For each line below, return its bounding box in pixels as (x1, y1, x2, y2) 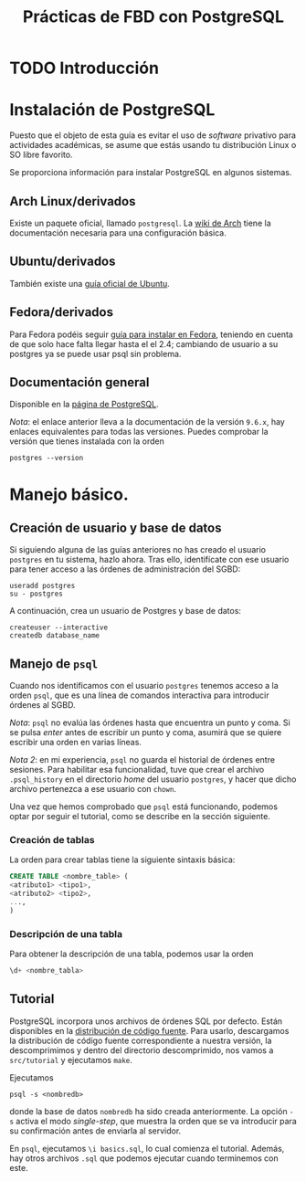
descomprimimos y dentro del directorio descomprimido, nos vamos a (9, 1044, 274, 1056)
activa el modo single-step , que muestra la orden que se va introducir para (16, 1115, 297, 1126)
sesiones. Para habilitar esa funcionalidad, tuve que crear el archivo (9, 764, 265, 775)
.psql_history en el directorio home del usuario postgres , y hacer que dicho (9, 774, 297, 785)
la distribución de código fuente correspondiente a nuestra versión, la (9, 1035, 272, 1046)
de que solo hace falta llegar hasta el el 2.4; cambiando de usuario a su (9, 338, 279, 349)
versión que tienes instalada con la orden (9, 436, 164, 447)
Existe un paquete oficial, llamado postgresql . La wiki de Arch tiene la (9, 217, 271, 228)
